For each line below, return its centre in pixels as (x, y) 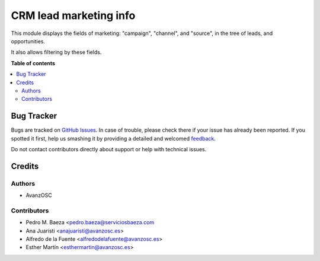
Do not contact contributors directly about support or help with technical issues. (109, 149)
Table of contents (33, 63)
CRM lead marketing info (73, 15)
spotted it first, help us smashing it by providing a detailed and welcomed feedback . (113, 138)
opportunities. (28, 41)
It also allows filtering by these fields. (56, 52)
